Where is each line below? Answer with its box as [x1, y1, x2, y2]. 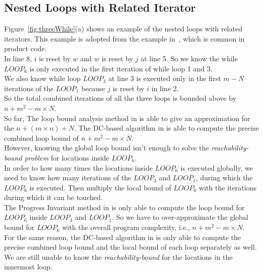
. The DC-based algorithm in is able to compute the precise [74, 123, 259, 133]
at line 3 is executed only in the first [108, 73, 221, 84]
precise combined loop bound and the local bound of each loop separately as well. [4, 242, 257, 252]
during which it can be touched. [4, 192, 103, 203]
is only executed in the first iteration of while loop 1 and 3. [29, 63, 213, 73]
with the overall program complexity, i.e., [62, 222, 190, 232]
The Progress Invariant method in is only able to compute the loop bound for [4, 202, 245, 212]
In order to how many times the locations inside [4, 162, 153, 173]
